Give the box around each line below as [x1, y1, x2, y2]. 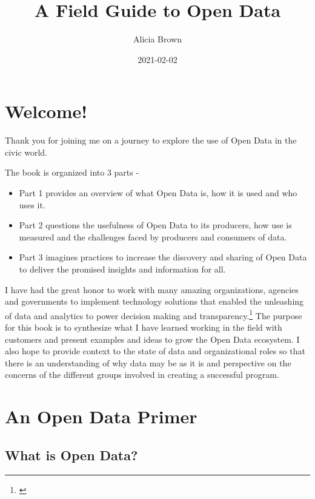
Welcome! [5, 99, 88, 124]
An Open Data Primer [5, 404, 197, 429]
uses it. [19, 198, 45, 211]
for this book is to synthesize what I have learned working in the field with [5, 321, 282, 334]
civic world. [5, 145, 48, 158]
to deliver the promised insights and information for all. [19, 263, 226, 275]
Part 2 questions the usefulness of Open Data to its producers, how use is [19, 219, 292, 231]
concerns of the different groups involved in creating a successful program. [5, 368, 279, 381]
